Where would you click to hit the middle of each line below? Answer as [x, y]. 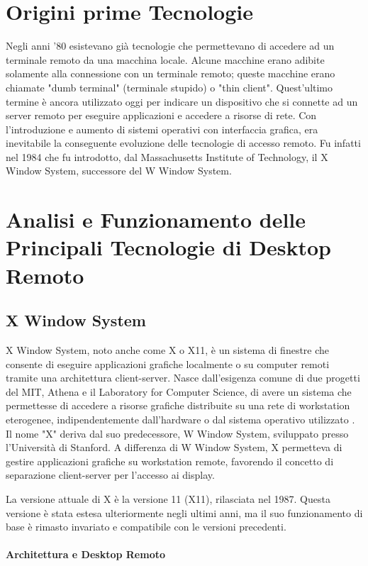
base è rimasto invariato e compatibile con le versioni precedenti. [146, 527]
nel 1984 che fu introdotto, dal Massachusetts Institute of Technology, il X [167, 156]
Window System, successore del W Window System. [119, 171]
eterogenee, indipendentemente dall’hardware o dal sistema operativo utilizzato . [180, 419]
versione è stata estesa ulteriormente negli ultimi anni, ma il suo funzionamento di [184, 512]
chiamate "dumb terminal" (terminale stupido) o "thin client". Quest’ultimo [169, 87]
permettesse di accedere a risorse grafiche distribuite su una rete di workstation [178, 405]
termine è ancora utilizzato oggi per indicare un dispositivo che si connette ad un [182, 101]
